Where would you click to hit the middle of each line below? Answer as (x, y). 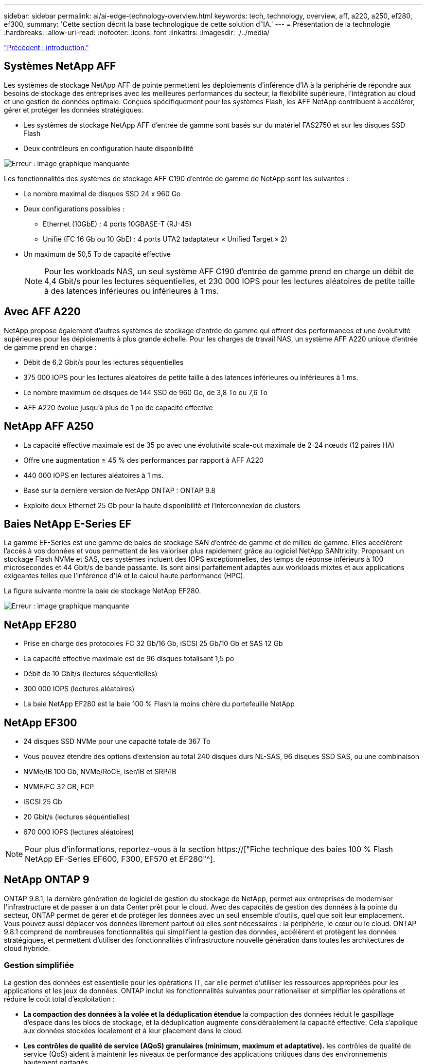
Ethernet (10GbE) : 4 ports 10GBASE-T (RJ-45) (117, 224)
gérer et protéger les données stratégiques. (74, 110)
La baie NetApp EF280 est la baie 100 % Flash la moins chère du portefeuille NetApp (159, 704)
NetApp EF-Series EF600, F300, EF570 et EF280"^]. (120, 859)
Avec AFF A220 (42, 312)
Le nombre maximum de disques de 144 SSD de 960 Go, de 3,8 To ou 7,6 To (145, 392)
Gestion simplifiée (39, 965)
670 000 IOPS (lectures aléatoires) (79, 832)
